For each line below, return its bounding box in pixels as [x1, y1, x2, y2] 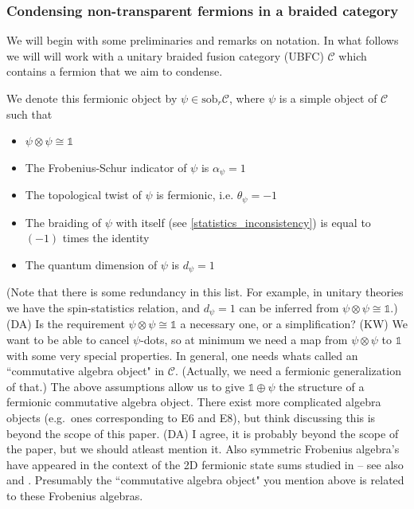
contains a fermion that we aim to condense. [6, 63, 223, 80]
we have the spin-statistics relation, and [6, 299, 200, 315]
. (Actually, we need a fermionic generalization [174, 362, 401, 379]
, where [228, 90, 265, 106]
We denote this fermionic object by [6, 90, 178, 106]
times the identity [62, 229, 150, 246]
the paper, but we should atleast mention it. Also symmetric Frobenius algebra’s [6, 440, 400, 457]
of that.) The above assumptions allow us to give [6, 378, 244, 394]
